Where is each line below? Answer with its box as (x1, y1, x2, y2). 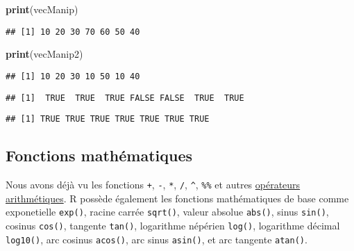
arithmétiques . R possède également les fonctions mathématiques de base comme (6, 191, 349, 205)
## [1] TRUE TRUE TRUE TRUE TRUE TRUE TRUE (6, 114, 210, 124)
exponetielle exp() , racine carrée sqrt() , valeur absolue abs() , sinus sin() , (6, 204, 329, 219)
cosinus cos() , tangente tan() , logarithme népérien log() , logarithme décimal (6, 218, 340, 232)
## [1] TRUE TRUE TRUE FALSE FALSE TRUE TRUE (6, 92, 244, 103)
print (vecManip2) (6, 47, 83, 61)
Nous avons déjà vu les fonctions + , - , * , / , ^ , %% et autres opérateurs (6, 177, 301, 192)
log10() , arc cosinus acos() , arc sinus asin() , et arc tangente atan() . (6, 232, 307, 246)
